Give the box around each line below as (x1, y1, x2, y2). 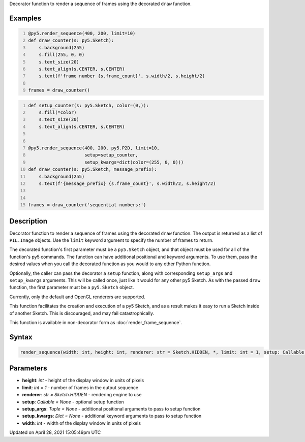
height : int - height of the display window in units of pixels (22, 377, 144, 384)
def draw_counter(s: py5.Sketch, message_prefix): (28, 167, 157, 172)
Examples (9, 14, 42, 22)
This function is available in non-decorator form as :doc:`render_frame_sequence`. (9, 319, 182, 325)
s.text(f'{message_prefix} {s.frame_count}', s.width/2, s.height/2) (39, 181, 216, 186)
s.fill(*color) (39, 110, 77, 115)
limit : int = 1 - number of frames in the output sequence (22, 384, 139, 391)
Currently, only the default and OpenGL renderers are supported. (9, 294, 146, 300)
